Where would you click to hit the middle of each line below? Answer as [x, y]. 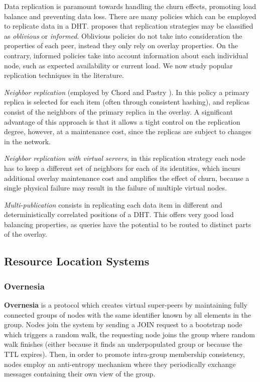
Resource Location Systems [77, 261]
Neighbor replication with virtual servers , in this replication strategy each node [125, 158]
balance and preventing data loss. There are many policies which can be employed [130, 16]
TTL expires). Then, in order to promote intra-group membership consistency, [124, 354]
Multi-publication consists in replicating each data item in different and [113, 204]
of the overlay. [26, 234]
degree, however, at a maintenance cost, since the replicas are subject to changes [128, 131]
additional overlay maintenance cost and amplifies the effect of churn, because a [127, 178]
